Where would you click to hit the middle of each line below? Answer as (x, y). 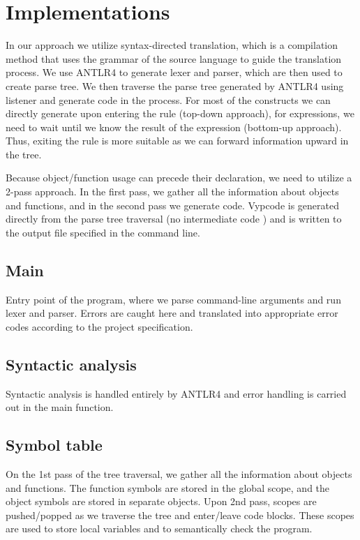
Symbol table (54, 445)
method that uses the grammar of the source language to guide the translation (174, 58)
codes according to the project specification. (99, 326)
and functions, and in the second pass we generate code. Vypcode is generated (173, 205)
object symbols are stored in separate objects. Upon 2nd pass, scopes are (161, 501)
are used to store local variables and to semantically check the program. (159, 528)
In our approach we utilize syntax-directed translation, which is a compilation (172, 45)
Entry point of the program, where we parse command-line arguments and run (173, 299)
